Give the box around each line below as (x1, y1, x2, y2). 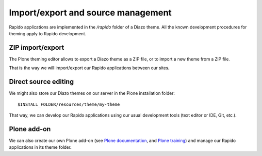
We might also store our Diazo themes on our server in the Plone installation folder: (9, 90, 175, 96)
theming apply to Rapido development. (9, 30, 87, 36)
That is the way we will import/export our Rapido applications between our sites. (9, 65, 170, 71)
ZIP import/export (9, 43, 65, 52)
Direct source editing (9, 78, 74, 86)
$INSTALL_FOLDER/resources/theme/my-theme (17, 101, 120, 107)
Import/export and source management (9, 7, 172, 18)
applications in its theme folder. (9, 144, 72, 150)
